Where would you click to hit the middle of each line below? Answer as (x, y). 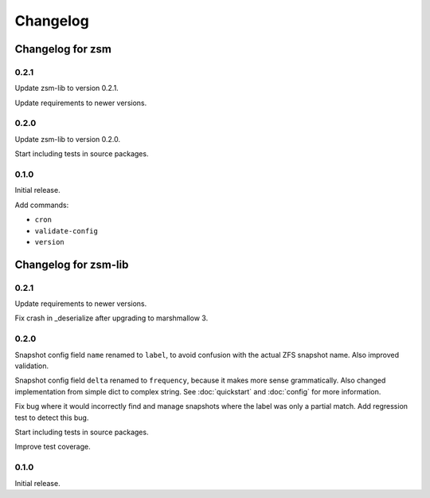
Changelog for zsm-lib (72, 264)
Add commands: (42, 205)
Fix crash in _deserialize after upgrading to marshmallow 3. (111, 318)
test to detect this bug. (52, 418)
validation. (32, 366)
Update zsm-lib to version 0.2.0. (68, 139)
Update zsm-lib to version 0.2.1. (66, 88)
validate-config (66, 231)
